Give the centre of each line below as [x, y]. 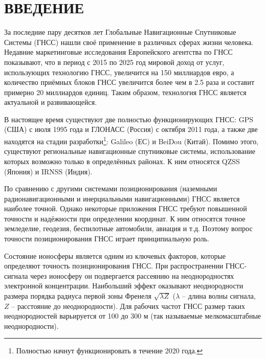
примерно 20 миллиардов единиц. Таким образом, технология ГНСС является [125, 92]
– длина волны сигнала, [219, 296]
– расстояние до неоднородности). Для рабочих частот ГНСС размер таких [128, 306]
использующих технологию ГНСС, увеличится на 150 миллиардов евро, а [119, 72]
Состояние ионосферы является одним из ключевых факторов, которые [115, 255]
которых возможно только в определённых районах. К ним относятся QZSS [122, 161]
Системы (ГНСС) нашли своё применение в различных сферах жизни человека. [129, 42]
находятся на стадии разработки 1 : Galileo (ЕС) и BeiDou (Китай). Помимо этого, [131, 140]
